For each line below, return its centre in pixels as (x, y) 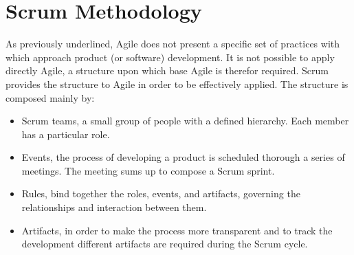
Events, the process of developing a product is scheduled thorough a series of (183, 157)
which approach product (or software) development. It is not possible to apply (170, 57)
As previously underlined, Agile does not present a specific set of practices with (173, 44)
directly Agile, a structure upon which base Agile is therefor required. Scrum (167, 70)
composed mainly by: (50, 97)
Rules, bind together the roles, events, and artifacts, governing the (161, 193)
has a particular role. (66, 134)
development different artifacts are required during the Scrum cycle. (165, 244)
